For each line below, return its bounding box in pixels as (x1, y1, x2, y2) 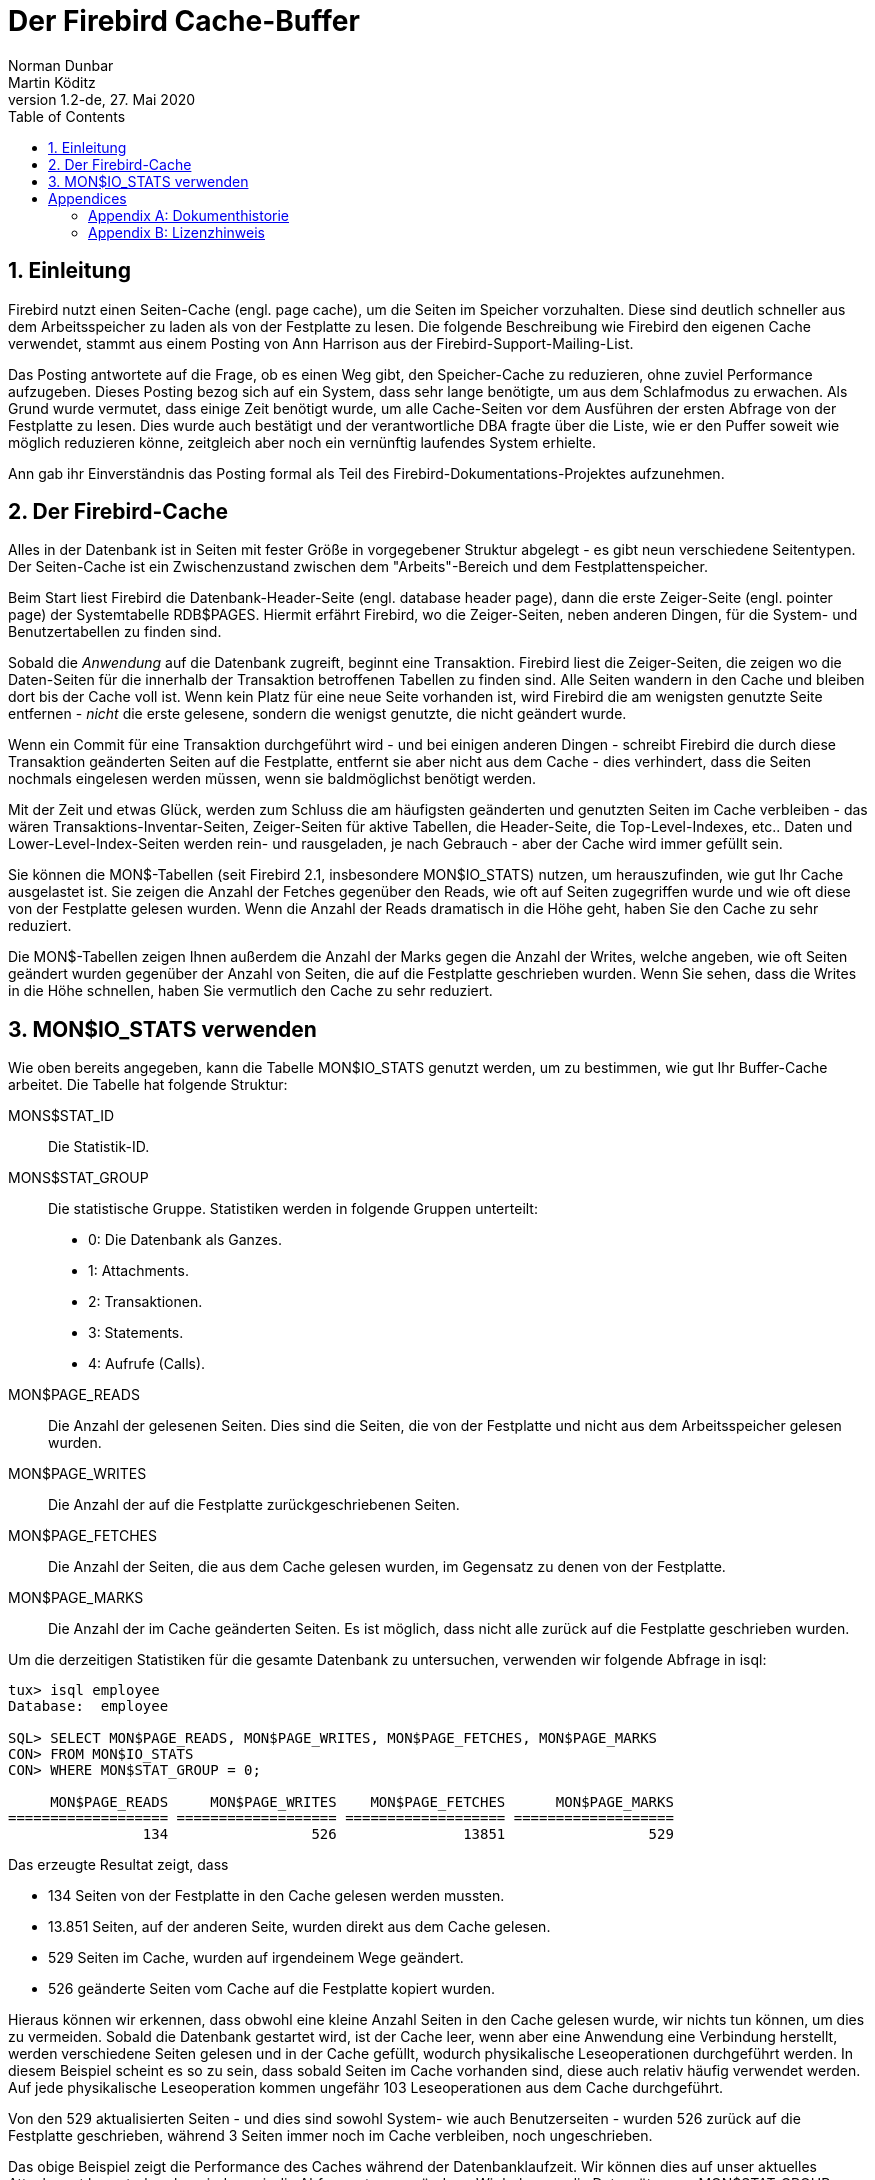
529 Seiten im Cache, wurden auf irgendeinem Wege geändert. (48, 1949, 464, 1967)
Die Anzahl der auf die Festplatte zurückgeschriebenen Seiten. (48, 1496, 460, 1514)
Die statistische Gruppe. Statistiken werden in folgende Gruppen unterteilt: (48, 1200, 538, 1218)
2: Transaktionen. (88, 1293, 203, 1311)
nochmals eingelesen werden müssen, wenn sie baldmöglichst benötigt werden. (8, 770, 537, 788)
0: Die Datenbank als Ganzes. (88, 1231, 282, 1249)
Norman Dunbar (8, 56, 114, 74)
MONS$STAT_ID (8, 1107, 115, 1125)
